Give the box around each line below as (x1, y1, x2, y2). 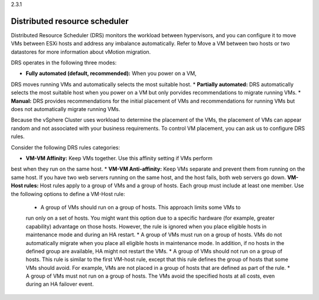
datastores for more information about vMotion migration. (11, 48, 151, 56)
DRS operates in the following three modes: (11, 59, 117, 66)
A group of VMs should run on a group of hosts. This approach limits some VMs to (40, 204, 241, 211)
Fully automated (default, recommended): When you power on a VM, (25, 70, 197, 77)
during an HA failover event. (25, 281, 94, 288)
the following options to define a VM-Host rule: (11, 190, 125, 197)
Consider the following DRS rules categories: (11, 144, 121, 151)
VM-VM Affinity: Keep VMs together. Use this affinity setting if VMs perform (25, 154, 213, 162)
